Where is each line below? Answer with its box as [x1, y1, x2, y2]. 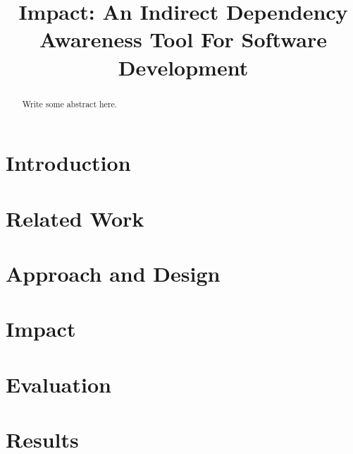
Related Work [6, 203, 144, 232]
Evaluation [6, 369, 111, 398]
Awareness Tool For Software [39, 25, 328, 54]
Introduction [6, 148, 131, 177]
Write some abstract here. [22, 97, 118, 109]
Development [118, 52, 249, 81]
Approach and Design [6, 258, 221, 287]
